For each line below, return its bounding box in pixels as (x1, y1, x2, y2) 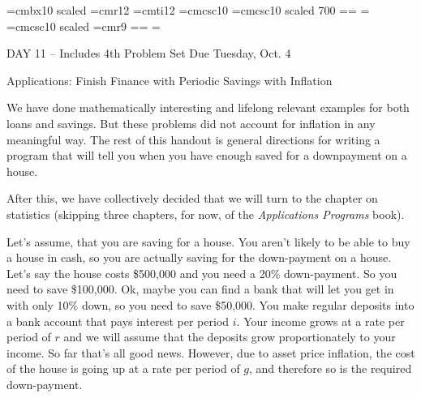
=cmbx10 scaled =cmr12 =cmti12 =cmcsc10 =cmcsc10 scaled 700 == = (6, 2, 370, 18)
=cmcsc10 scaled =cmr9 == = (6, 17, 161, 34)
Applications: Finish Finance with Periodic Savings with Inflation (6, 71, 333, 88)
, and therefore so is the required (249, 360, 412, 377)
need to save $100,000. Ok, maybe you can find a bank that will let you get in (6, 280, 394, 297)
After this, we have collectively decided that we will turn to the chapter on (6, 190, 378, 207)
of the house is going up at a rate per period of (6, 360, 240, 377)
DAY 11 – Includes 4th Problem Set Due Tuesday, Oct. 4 (6, 45, 291, 62)
